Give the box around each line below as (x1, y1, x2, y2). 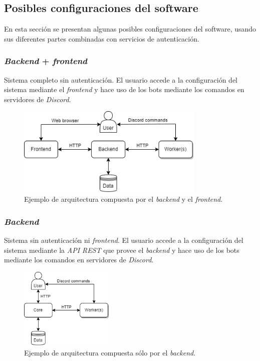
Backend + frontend (4, 55, 88, 67)
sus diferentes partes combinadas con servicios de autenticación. (4, 33, 199, 44)
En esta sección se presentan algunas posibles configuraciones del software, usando (4, 24, 256, 34)
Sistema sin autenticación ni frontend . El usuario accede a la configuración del (4, 234, 243, 245)
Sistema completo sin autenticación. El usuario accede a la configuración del (4, 74, 237, 85)
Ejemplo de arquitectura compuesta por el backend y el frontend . (24, 194, 223, 204)
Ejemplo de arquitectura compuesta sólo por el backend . (24, 347, 196, 357)
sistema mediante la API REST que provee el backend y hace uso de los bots (4, 244, 239, 255)
